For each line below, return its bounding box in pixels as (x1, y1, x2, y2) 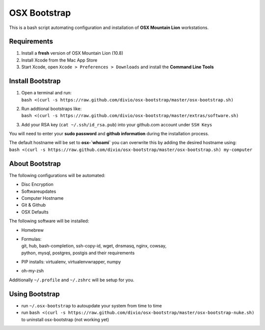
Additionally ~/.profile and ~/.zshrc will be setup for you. (9, 277, 134, 283)
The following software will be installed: (9, 218, 89, 224)
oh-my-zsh (21, 268, 44, 274)
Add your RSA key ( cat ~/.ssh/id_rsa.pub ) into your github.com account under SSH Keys (21, 121, 212, 127)
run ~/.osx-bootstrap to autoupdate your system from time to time (21, 302, 162, 308)
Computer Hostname (21, 195, 64, 201)
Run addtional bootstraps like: (21, 106, 82, 112)
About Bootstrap (9, 159, 61, 168)
